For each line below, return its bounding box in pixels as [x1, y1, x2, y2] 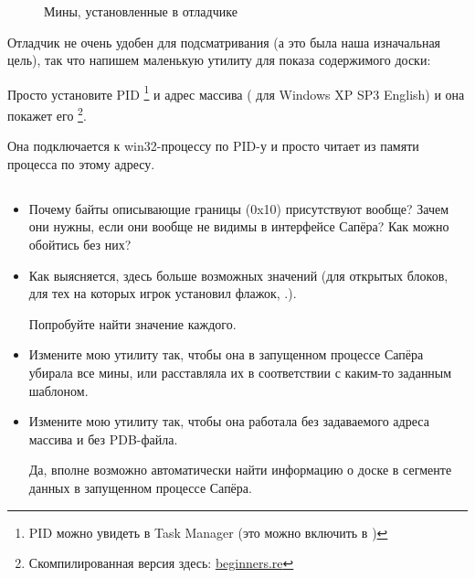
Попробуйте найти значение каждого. [28, 314, 237, 333]
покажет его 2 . [7, 103, 87, 124]
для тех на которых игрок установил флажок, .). [28, 284, 297, 303]
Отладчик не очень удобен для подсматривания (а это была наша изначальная [7, 32, 441, 51]
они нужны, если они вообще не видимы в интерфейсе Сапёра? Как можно [28, 217, 449, 236]
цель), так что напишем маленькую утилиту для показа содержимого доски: [7, 50, 431, 70]
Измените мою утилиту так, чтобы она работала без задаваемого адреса [28, 412, 429, 431]
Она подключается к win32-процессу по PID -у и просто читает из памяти [7, 136, 419, 155]
